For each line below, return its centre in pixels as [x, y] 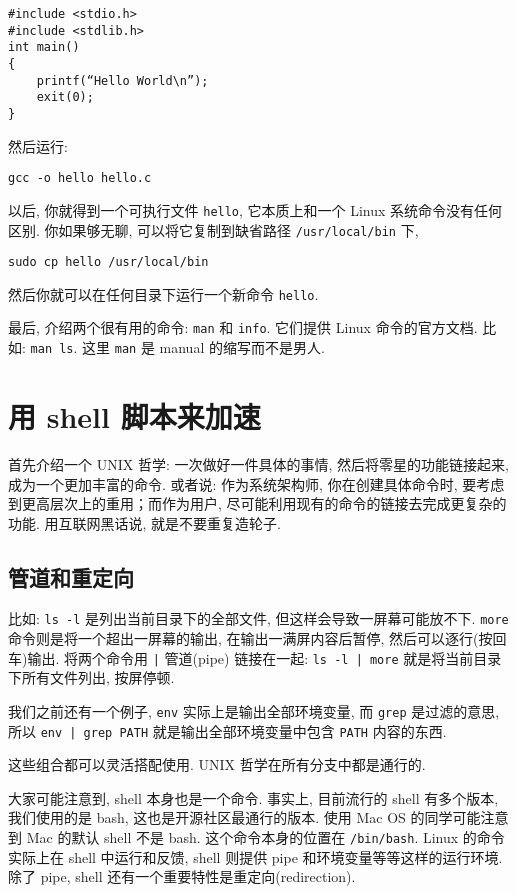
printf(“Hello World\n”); [122, 80]
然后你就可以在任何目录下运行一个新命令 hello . [163, 293]
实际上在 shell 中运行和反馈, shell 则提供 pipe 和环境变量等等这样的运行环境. [255, 856]
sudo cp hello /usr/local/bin [108, 262]
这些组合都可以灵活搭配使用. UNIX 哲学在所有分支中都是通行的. [217, 764]
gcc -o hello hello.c [80, 178]
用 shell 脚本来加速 [134, 415]
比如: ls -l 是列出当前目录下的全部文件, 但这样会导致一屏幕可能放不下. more [258, 618]
